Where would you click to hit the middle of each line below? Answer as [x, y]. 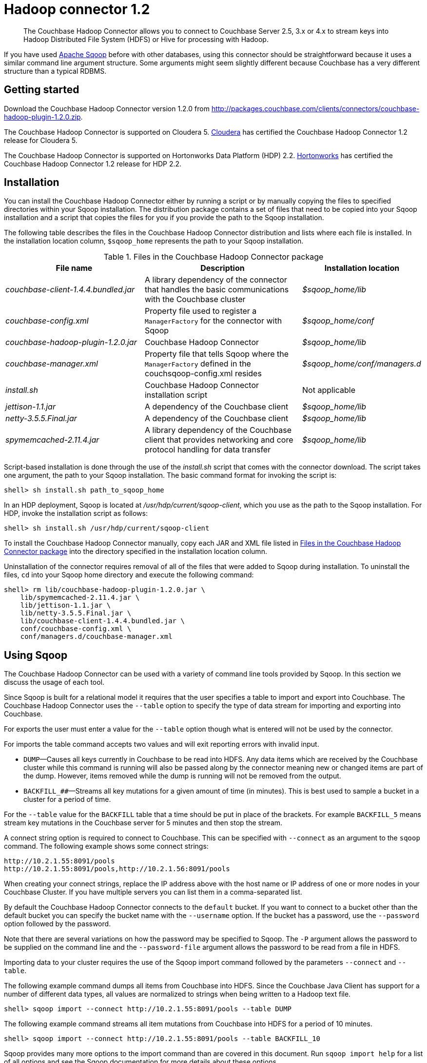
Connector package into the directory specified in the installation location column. [136, 552]
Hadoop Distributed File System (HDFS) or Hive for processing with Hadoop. [146, 39]
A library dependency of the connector [216, 280]
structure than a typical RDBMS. [55, 71]
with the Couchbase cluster [195, 299]
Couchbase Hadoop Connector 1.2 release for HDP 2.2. [93, 164]
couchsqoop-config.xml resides [203, 374]
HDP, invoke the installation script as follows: [76, 513]
